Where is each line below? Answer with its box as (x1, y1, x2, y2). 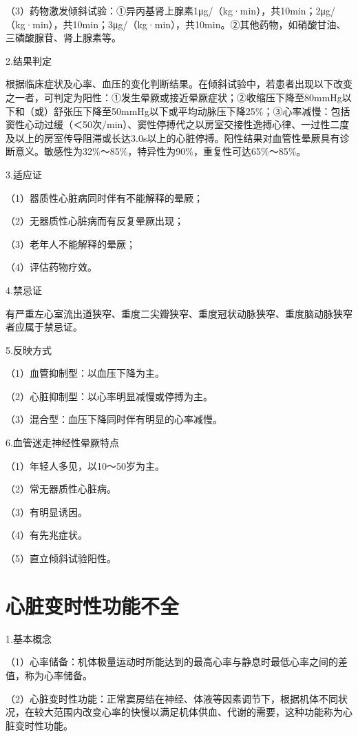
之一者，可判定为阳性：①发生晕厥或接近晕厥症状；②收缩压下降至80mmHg (6, 90, 342, 104)
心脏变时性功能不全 (6, 591, 180, 619)
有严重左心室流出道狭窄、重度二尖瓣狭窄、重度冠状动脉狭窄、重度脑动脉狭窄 (6, 306, 352, 320)
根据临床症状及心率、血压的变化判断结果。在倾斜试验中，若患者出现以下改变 (6, 76, 352, 91)
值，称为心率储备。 (6, 667, 92, 682)
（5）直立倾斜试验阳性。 (6, 551, 116, 565)
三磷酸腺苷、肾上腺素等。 (6, 30, 121, 45)
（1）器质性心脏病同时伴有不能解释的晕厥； (6, 190, 203, 205)
